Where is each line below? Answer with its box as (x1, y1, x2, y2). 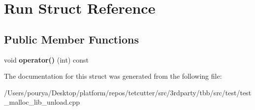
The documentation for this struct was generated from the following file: (4, 71, 222, 81)
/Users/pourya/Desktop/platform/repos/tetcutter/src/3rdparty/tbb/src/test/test (4, 87, 252, 97)
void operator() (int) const (4, 54, 89, 65)
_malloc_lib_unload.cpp (4, 97, 80, 107)
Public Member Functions (4, 31, 139, 46)
